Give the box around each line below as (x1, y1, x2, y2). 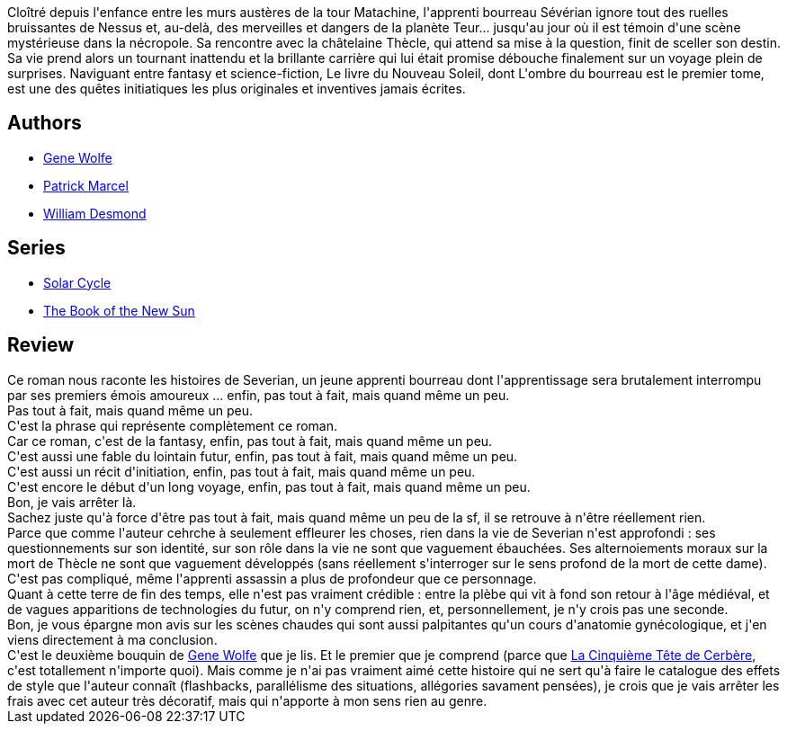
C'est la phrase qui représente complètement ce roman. (7, 417, 338, 433)
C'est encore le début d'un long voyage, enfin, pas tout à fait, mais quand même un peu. (7, 478, 531, 495)
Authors (7, 111, 82, 135)
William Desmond (43, 205, 147, 221)
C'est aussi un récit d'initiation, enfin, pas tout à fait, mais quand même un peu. (7, 463, 476, 479)
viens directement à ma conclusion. (7, 631, 218, 647)
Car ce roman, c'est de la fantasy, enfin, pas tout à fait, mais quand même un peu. (7, 432, 493, 449)
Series (7, 236, 66, 260)
